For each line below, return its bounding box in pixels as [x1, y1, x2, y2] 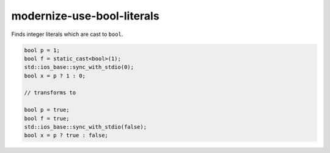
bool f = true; [24, 115, 70, 122]
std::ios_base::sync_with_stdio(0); [24, 64, 134, 71]
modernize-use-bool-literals [11, 9, 159, 23]
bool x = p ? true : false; [24, 132, 108, 139]
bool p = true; [24, 107, 70, 113]
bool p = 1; [24, 46, 61, 54]
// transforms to [24, 89, 76, 96]
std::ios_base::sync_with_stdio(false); [24, 124, 147, 130]
